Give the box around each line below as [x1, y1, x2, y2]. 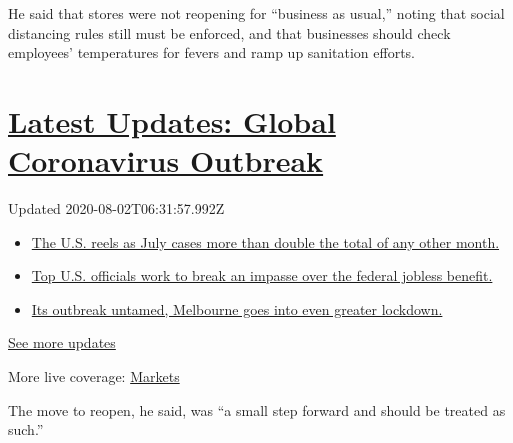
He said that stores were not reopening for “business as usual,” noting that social [8, 3, 505, 23]
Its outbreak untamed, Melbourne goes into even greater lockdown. [31, 298, 443, 319]
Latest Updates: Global [8, 100, 336, 141]
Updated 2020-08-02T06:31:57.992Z [8, 198, 225, 219]
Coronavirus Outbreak [8, 140, 324, 181]
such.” [8, 419, 44, 440]
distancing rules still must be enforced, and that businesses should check [8, 22, 451, 43]
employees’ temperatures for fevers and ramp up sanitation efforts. [8, 42, 415, 63]
